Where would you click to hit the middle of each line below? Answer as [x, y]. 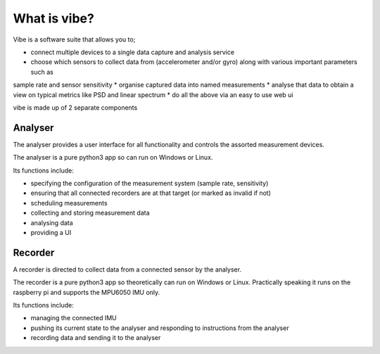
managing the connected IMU [74, 318]
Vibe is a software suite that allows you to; [74, 39]
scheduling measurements [69, 203]
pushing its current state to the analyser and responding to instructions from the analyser [160, 328]
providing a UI [51, 232]
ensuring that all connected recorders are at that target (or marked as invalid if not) [151, 193]
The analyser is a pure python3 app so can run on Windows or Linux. [113, 158]
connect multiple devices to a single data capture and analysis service [133, 52]
